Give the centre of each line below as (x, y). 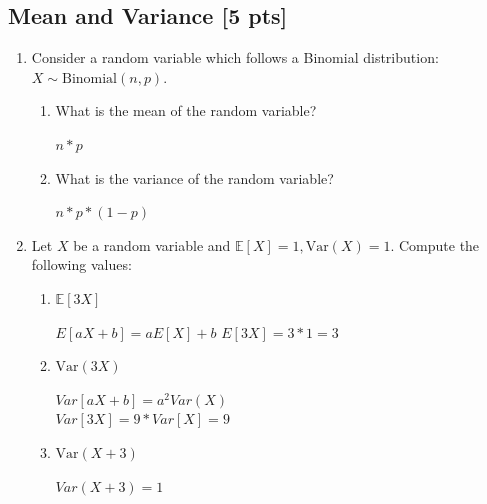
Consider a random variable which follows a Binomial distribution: (235, 57)
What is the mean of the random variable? (186, 110)
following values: (81, 264)
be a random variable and (152, 244)
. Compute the (435, 244)
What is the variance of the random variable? (194, 177)
